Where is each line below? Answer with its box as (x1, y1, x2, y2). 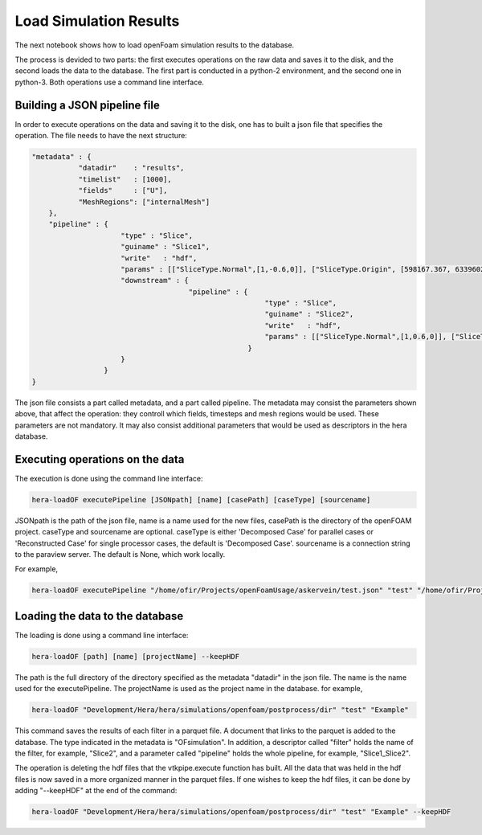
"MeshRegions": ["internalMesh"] (78, 197, 210, 207)
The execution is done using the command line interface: (14, 473, 203, 483)
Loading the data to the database (14, 609, 184, 623)
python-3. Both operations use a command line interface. (14, 77, 205, 87)
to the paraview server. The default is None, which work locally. (14, 550, 226, 559)
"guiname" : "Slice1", (120, 242, 210, 252)
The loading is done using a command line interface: (14, 630, 189, 640)
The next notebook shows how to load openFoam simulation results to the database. (14, 40, 295, 50)
